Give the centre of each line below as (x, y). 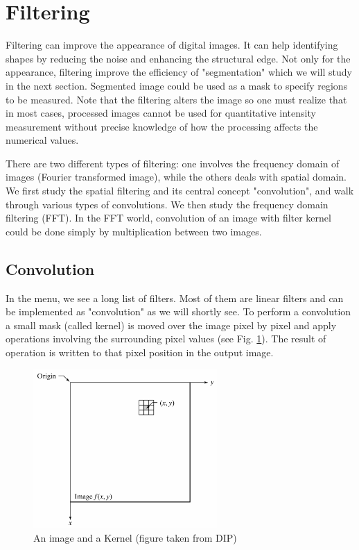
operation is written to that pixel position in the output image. (140, 352)
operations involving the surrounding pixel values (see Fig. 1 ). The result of (166, 339)
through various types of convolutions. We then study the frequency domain (167, 204)
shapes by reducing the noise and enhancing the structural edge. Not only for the (178, 58)
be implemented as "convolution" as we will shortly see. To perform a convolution (178, 311)
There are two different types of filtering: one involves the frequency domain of (173, 163)
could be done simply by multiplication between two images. (134, 231)
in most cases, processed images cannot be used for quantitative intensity (161, 113)
